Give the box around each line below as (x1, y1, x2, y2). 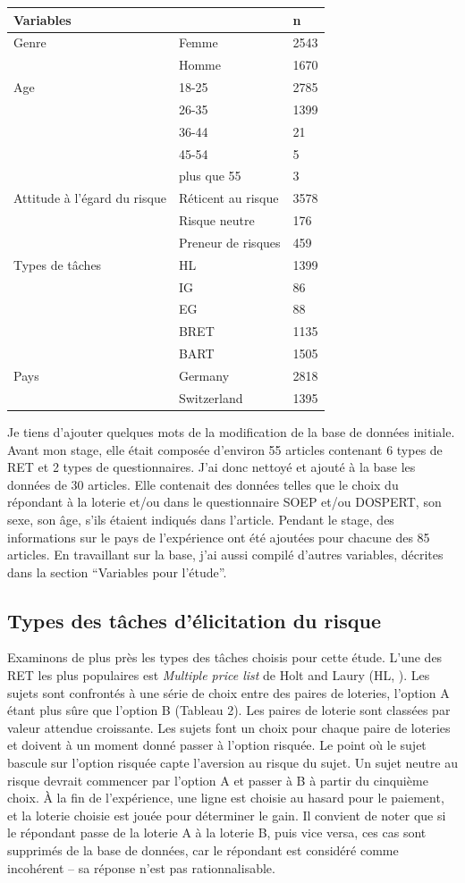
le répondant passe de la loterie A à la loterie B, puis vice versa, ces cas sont (7, 823, 427, 842)
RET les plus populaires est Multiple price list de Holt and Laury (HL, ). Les (7, 666, 430, 685)
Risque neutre (178, 211, 255, 230)
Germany (178, 366, 230, 384)
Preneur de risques (178, 232, 281, 251)
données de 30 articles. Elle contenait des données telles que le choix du (7, 475, 399, 493)
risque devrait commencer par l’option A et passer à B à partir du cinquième (7, 770, 428, 789)
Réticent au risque (178, 189, 279, 207)
